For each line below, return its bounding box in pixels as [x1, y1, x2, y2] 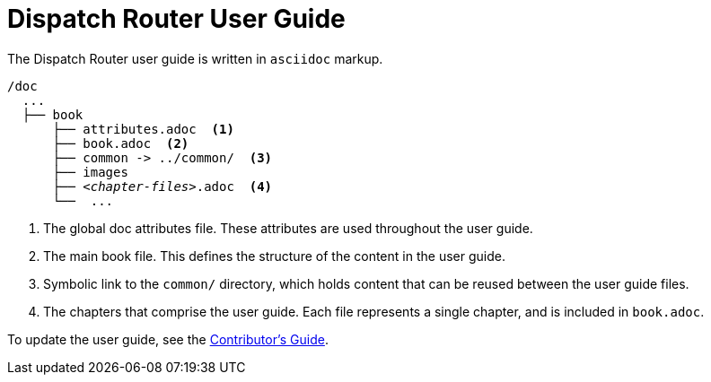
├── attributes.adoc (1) [52, 121, 234, 136]
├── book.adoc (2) [52, 135, 189, 151]
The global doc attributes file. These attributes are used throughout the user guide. [43, 220, 533, 236]
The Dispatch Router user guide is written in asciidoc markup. [7, 50, 383, 66]
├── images [52, 164, 128, 179]
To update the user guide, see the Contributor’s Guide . [7, 331, 329, 347]
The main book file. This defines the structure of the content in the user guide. [43, 247, 505, 264]
